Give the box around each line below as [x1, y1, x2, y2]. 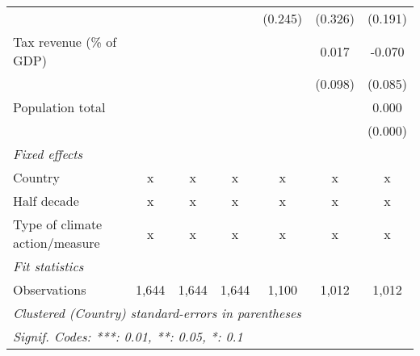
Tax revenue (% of [13, 32, 117, 51]
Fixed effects [13, 144, 83, 163]
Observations [13, 280, 86, 299]
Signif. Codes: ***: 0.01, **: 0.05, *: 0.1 [13, 327, 243, 346]
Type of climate [13, 215, 103, 233]
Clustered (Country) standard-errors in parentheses [13, 304, 301, 322]
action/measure [13, 233, 100, 252]
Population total [13, 98, 106, 116]
